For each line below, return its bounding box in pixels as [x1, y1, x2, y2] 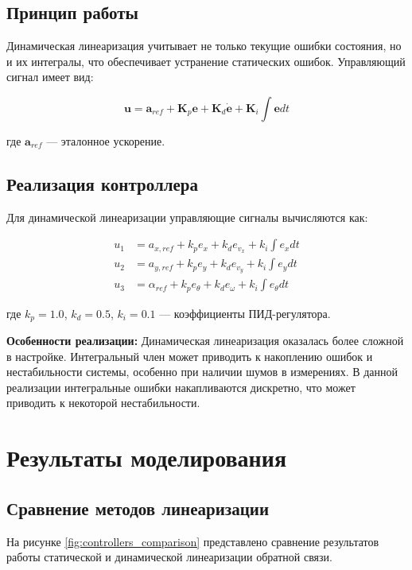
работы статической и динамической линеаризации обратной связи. [6, 549, 332, 565]
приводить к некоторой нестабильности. [6, 394, 200, 411]
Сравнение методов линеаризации [6, 495, 270, 520]
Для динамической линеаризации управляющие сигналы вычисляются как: [6, 208, 368, 225]
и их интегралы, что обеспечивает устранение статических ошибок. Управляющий [6, 52, 406, 69]
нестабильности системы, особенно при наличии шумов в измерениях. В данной [6, 363, 398, 380]
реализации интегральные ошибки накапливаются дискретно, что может [6, 378, 356, 395]
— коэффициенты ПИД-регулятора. [159, 304, 331, 321]
